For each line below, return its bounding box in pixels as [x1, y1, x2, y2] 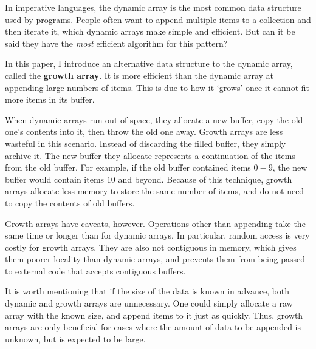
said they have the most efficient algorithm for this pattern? [5, 36, 228, 49]
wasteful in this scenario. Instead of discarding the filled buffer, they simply [5, 137, 286, 149]
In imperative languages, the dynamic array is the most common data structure [5, 1, 301, 13]
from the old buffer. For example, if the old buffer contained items [5, 161, 251, 174]
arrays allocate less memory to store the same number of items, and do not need [5, 185, 304, 197]
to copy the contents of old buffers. [5, 196, 135, 209]
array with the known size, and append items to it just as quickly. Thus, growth [5, 308, 303, 321]
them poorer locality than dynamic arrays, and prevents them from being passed [5, 252, 306, 265]
